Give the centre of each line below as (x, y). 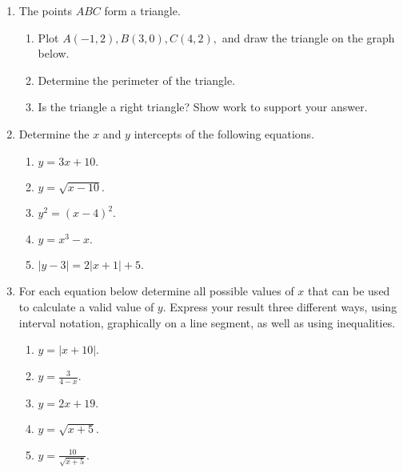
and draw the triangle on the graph (308, 37)
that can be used (349, 291)
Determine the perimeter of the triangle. (137, 80)
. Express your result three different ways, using (280, 306)
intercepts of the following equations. (224, 133)
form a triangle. (142, 10)
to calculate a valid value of (86, 306)
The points (45, 10)
